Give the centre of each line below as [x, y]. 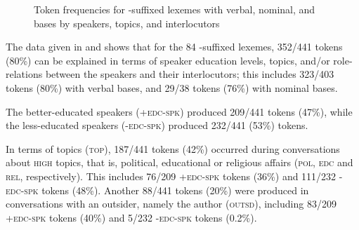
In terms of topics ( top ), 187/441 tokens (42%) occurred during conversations [173, 148]
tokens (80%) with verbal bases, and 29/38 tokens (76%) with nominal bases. [172, 87]
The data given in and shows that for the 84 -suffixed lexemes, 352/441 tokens [174, 47]
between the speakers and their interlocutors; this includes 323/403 [190, 74]
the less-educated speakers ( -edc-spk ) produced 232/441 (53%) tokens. [157, 125]
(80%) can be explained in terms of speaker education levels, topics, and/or [168, 60]
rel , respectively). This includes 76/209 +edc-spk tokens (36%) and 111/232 [171, 176]
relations [24, 74]
